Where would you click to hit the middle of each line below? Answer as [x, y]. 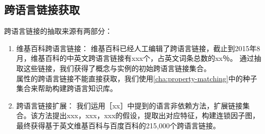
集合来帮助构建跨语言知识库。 [67, 88]
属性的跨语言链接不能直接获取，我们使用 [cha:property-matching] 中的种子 [137, 78]
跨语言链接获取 [42, 9]
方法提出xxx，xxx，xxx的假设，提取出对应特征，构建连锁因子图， [149, 115]
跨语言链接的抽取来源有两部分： [58, 31]
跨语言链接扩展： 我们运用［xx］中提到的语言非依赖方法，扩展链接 [129, 105]
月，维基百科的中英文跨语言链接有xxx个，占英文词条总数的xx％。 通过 [135, 58]
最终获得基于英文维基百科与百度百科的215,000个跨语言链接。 [118, 125]
